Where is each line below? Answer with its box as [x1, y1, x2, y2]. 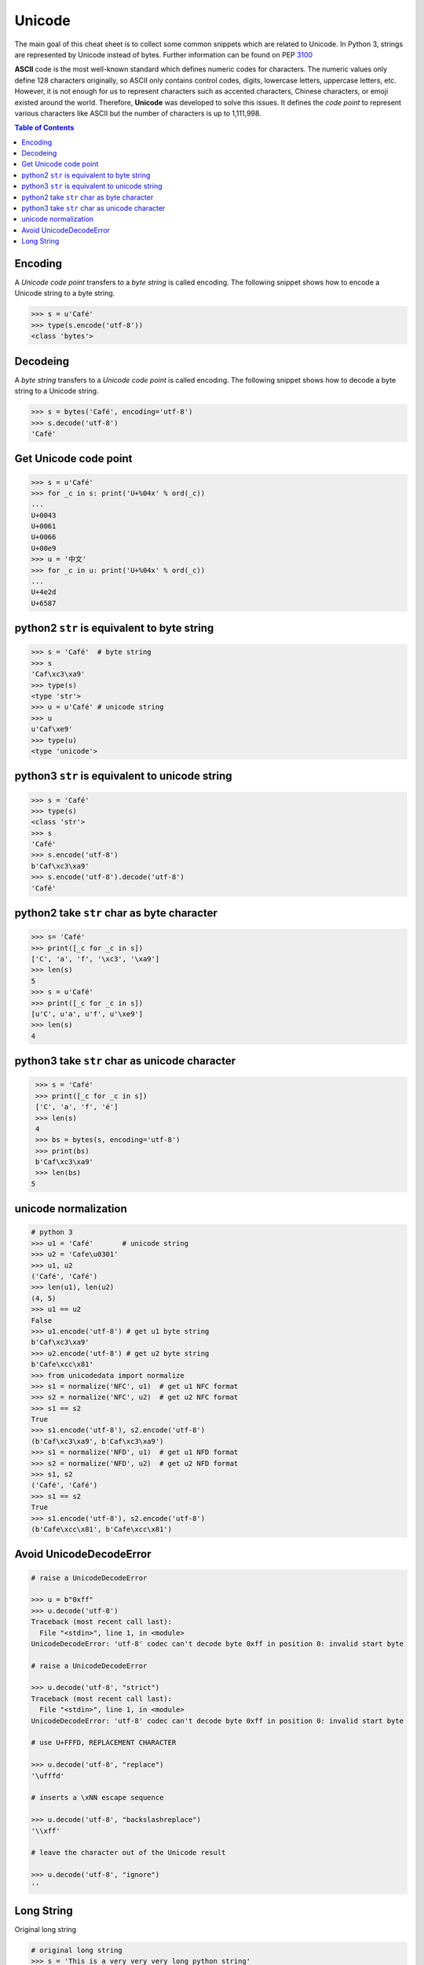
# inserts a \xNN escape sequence [31, 1793, 164, 1802]
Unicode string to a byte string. [14, 288, 115, 298]
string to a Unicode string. [14, 386, 99, 396]
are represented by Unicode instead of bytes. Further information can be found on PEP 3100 [14, 50, 313, 59]
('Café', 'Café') [31, 1272, 98, 1280]
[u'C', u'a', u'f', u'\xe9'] [31, 1009, 144, 1018]
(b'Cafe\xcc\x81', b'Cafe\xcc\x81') [31, 1525, 173, 1533]
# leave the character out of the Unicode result [31, 1848, 226, 1857]
